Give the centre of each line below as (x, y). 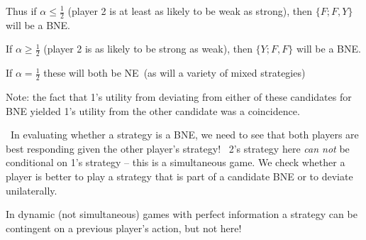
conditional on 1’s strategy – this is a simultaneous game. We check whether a (176, 162)
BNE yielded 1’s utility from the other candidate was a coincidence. (153, 110)
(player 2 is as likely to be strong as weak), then (148, 49)
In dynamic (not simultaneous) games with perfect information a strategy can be (182, 214)
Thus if (21, 11)
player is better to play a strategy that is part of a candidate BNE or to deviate (179, 176)
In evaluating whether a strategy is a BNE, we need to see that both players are (184, 135)
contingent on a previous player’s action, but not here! (124, 228)
